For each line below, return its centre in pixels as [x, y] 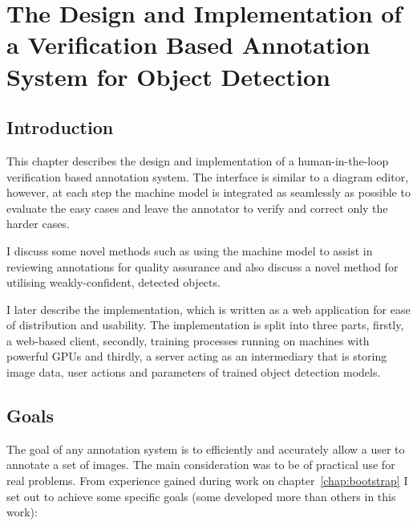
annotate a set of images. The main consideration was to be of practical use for [201, 465]
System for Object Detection [168, 76]
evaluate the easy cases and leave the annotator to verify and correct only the [197, 208]
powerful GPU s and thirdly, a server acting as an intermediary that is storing [197, 356]
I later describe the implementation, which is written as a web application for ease [208, 309]
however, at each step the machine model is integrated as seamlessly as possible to [208, 192]
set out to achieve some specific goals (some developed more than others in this [201, 496]
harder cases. [38, 224]
